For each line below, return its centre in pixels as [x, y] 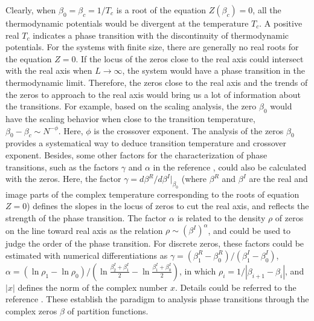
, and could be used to [249, 230]
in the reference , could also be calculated [230, 167]
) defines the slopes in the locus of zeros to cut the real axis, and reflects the [168, 206]
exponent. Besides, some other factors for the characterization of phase [136, 154]
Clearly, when [31, 10]
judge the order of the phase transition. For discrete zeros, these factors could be [155, 243]
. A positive [281, 23]
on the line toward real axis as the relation [84, 230]
